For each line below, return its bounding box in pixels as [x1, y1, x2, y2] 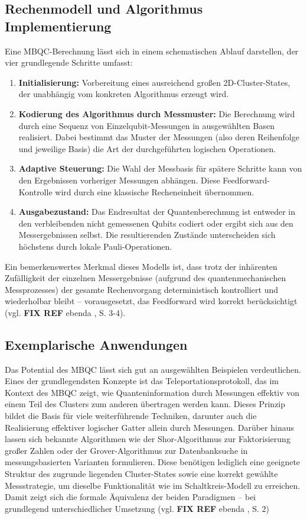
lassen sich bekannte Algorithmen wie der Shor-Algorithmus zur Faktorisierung [5, 433, 290, 445]
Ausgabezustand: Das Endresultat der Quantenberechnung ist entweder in [18, 205, 295, 218]
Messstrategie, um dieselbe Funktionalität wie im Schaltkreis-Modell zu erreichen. [5, 479, 301, 491]
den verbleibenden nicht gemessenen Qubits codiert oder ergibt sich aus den [18, 217, 293, 229]
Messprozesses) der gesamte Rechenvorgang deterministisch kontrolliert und [5, 283, 278, 295]
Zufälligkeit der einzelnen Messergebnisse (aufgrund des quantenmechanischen [5, 272, 286, 284]
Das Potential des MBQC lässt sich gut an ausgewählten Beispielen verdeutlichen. [5, 363, 301, 375]
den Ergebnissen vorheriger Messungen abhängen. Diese [18, 173, 220, 186]
